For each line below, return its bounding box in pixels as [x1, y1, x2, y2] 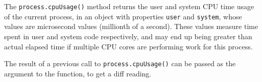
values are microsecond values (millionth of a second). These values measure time [4, 21, 258, 32]
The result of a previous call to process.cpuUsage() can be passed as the [4, 58, 236, 69]
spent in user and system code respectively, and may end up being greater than [4, 31, 252, 41]
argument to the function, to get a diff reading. [4, 68, 152, 78]
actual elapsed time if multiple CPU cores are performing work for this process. [4, 41, 253, 51]
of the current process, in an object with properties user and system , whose [4, 11, 242, 21]
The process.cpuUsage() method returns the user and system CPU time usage [4, 1, 254, 11]
